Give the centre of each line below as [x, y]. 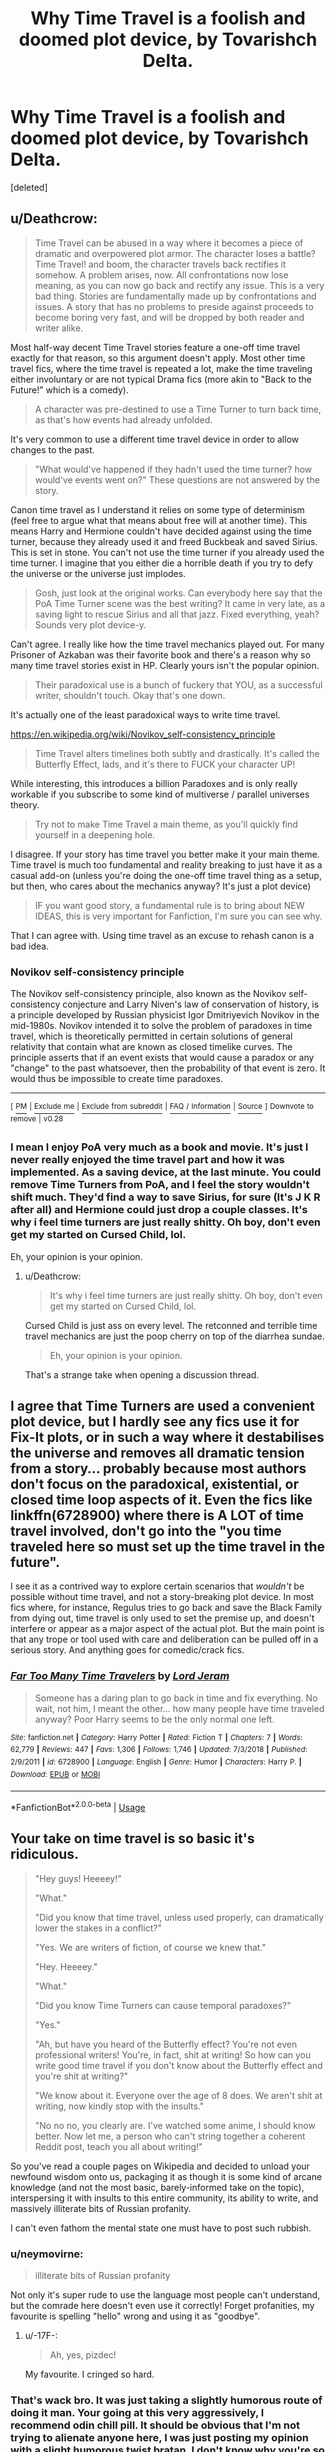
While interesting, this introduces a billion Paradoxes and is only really [154, 783]
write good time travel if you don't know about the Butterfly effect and [178, 2065]
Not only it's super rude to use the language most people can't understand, [165, 2295]
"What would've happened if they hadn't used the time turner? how [173, 469]
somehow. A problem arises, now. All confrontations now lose [161, 274]
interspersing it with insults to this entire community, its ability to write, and [164, 2198]
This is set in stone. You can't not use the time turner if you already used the [167, 552]
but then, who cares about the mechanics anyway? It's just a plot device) [161, 886]
